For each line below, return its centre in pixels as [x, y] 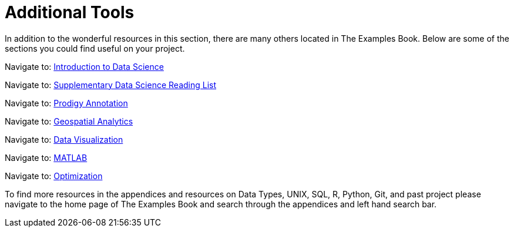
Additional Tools [70, 12]
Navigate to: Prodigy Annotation [66, 103]
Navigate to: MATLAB [46, 157]
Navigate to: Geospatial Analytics [69, 121]
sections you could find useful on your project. [95, 48]
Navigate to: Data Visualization [64, 139]
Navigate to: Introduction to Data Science [84, 66]
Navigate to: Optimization [54, 176]
